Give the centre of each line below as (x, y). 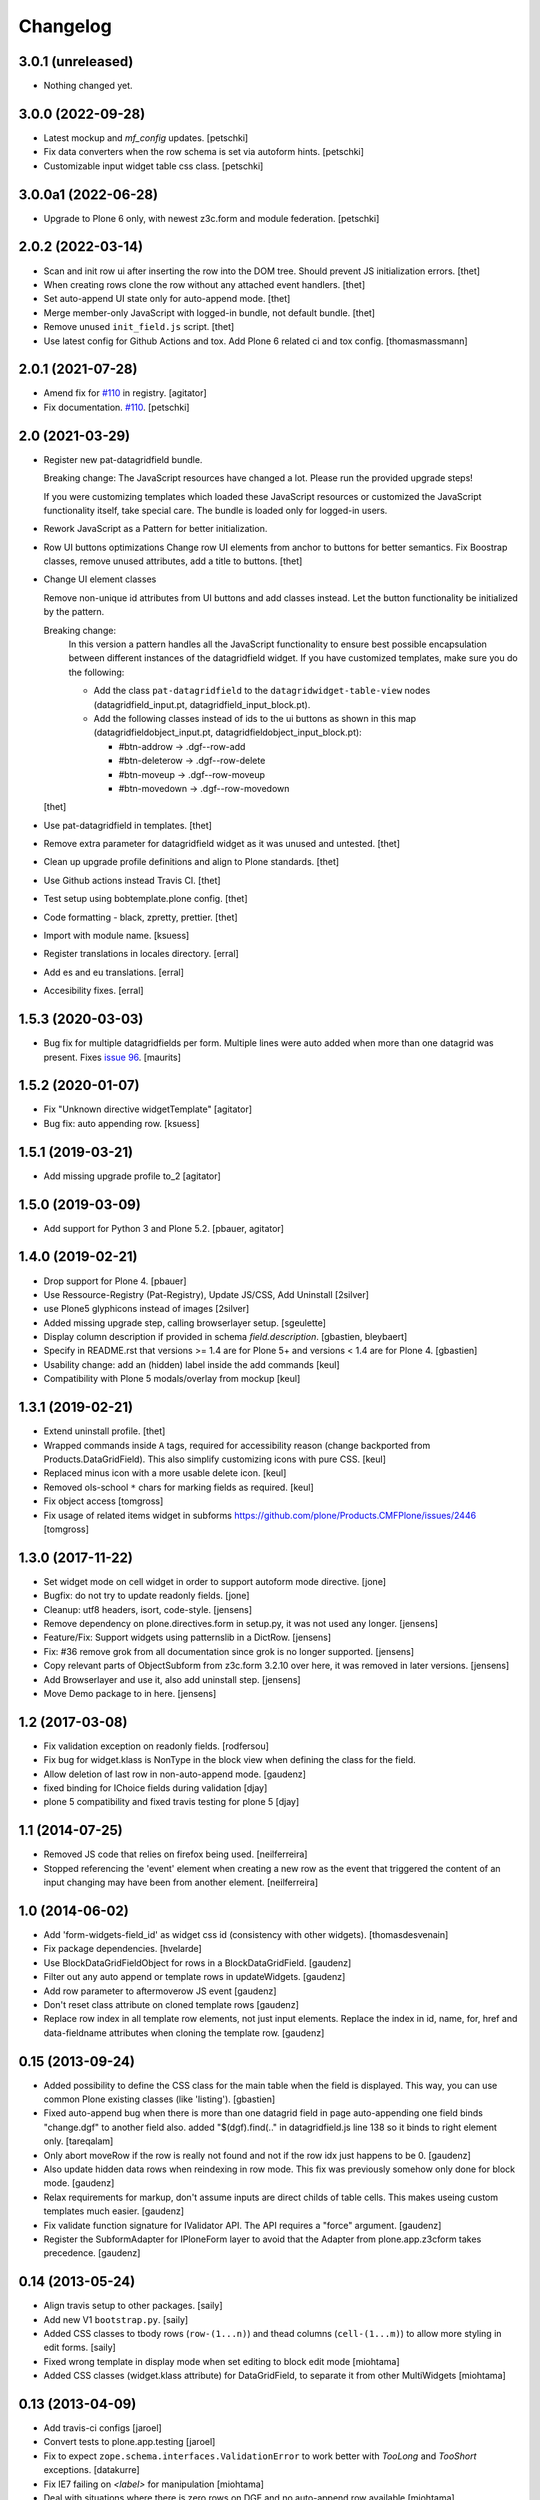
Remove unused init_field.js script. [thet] (139, 327)
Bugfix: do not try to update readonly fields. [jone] (146, 1596)
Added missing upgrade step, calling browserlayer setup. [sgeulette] (185, 1322)
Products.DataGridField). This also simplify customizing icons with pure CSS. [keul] (215, 1459)
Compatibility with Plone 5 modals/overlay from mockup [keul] (172, 1379)
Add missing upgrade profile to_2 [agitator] (132, 1176)
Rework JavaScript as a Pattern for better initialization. (155, 529)
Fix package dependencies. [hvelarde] (122, 1949)
